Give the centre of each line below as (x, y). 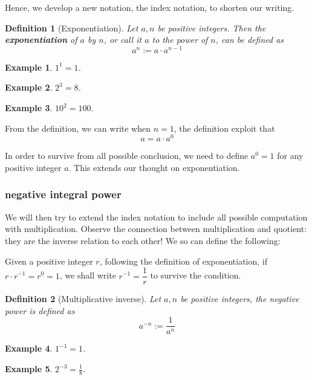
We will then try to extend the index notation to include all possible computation (156, 217)
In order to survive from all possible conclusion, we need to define (127, 156)
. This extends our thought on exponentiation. (154, 167)
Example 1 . (29, 67)
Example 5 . (29, 369)
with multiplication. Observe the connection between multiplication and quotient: (156, 229)
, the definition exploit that (224, 128)
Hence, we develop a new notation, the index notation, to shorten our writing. (150, 7)
